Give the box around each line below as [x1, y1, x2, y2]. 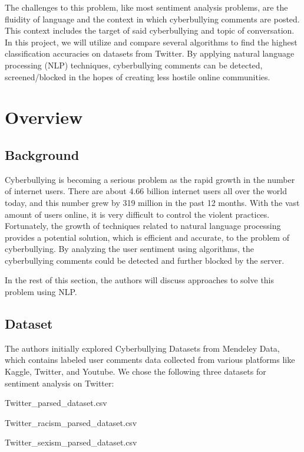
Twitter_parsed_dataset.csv [5, 397, 107, 409]
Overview [5, 105, 83, 129]
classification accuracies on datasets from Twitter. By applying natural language [5, 47, 295, 60]
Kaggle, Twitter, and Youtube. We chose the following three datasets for [5, 365, 266, 378]
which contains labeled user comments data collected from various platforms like [5, 353, 295, 366]
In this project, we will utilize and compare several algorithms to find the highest [5, 35, 298, 48]
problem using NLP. [5, 286, 77, 298]
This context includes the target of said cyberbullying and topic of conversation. [5, 24, 295, 37]
